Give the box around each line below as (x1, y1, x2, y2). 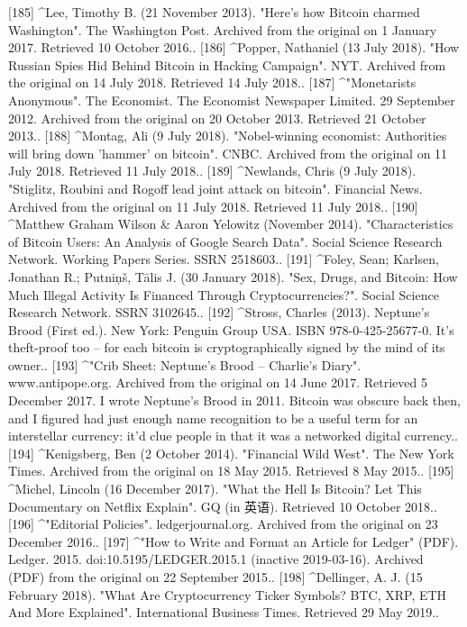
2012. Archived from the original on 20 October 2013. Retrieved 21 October (8, 108, 426, 127)
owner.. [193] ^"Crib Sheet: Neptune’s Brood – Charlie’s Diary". (8, 355, 362, 374)
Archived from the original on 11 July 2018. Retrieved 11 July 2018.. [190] (8, 196, 418, 215)
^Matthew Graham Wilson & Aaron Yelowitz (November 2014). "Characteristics (8, 214, 453, 233)
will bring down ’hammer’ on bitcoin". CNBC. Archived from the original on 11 (8, 143, 448, 162)
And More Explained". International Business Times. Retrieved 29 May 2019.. (8, 603, 439, 622)
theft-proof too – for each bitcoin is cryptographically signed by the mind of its (8, 338, 445, 357)
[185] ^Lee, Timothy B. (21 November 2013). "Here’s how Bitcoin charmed (8, 3, 420, 21)
